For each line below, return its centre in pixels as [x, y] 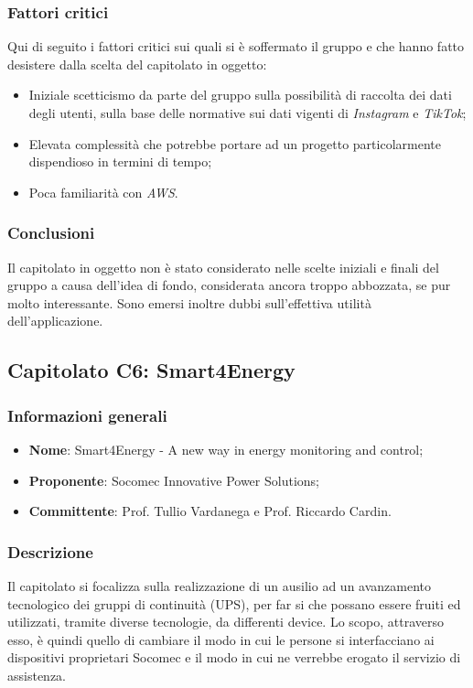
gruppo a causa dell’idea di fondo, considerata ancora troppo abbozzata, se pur [229, 285]
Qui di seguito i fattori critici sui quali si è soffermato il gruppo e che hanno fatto [236, 46]
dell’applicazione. [55, 321]
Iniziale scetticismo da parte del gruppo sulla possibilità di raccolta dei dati [240, 95]
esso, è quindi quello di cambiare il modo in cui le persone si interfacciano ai [221, 639]
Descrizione [50, 551]
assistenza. [37, 675]
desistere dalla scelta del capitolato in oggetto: [137, 64]
